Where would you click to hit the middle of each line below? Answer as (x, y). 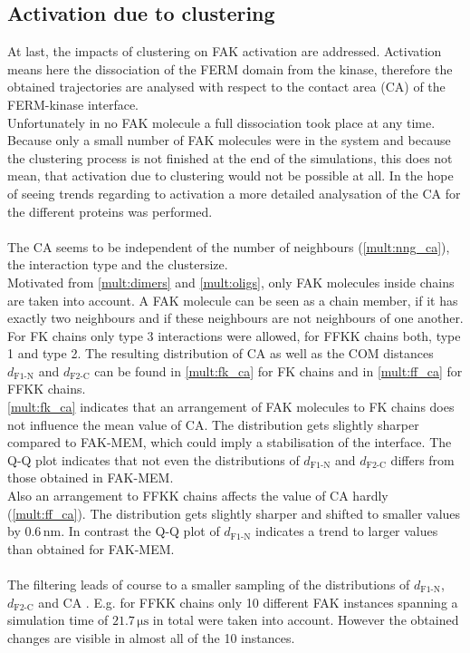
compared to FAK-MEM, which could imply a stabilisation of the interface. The (230, 442)
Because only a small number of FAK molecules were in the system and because (229, 140)
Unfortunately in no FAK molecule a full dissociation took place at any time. (221, 122)
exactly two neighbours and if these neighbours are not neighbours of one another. (235, 318)
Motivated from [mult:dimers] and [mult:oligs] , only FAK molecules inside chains (231, 282)
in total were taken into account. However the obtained (306, 620)
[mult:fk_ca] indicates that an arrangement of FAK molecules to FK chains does (231, 407)
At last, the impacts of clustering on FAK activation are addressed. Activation (225, 51)
